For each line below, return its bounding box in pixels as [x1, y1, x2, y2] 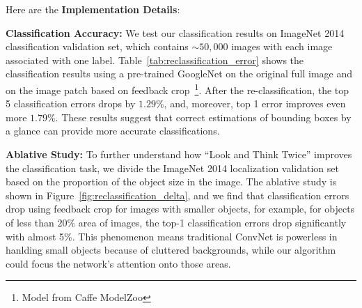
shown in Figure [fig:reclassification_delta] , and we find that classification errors [6, 187, 349, 202]
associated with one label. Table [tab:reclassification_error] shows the [6, 52, 304, 67]
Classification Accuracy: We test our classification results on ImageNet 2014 [6, 25, 345, 40]
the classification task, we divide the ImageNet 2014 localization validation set [6, 160, 339, 175]
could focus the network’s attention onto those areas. [6, 256, 231, 270]
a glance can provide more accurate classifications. [6, 123, 220, 138]
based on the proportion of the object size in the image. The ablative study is [6, 174, 337, 189]
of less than [6, 215, 54, 229]
